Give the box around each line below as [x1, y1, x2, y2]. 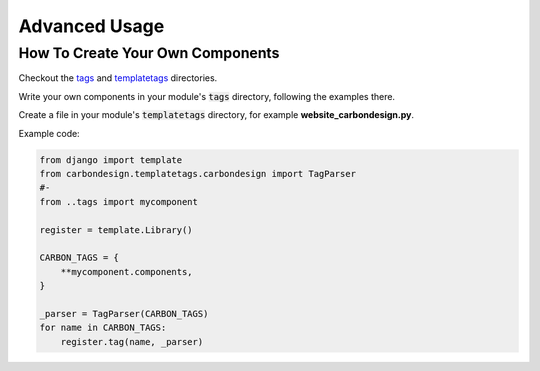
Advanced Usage [18, 15, 165, 37]
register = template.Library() [39, 224, 194, 235]
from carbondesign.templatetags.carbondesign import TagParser [39, 168, 357, 179]
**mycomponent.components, [60, 266, 194, 277]
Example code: [18, 127, 80, 139]
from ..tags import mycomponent [39, 196, 199, 207]
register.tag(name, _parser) [60, 336, 204, 347]
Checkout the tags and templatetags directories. [18, 72, 218, 84]
